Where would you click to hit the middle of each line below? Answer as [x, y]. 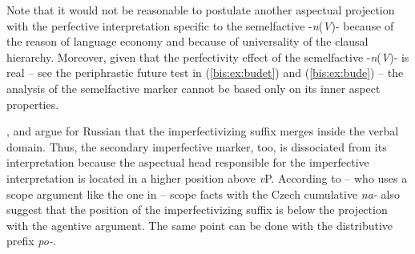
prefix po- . [31, 241]
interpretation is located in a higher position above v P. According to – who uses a [207, 177]
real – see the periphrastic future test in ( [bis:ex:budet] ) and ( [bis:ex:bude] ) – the [205, 73]
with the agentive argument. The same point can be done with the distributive [200, 225]
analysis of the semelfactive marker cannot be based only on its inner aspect [193, 88]
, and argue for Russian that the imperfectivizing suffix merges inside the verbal [203, 131]
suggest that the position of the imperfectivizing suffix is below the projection [197, 210]
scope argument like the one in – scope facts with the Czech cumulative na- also [203, 194]
